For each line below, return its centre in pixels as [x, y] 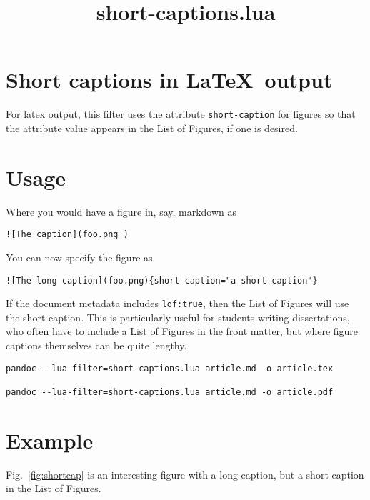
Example [50, 440]
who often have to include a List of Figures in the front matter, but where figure [182, 331]
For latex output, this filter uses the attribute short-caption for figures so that [181, 114]
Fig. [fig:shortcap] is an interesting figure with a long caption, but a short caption [185, 474]
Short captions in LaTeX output [169, 80]
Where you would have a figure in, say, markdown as [121, 211]
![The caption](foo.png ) [67, 235]
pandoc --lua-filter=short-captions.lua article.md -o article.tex [170, 368]
